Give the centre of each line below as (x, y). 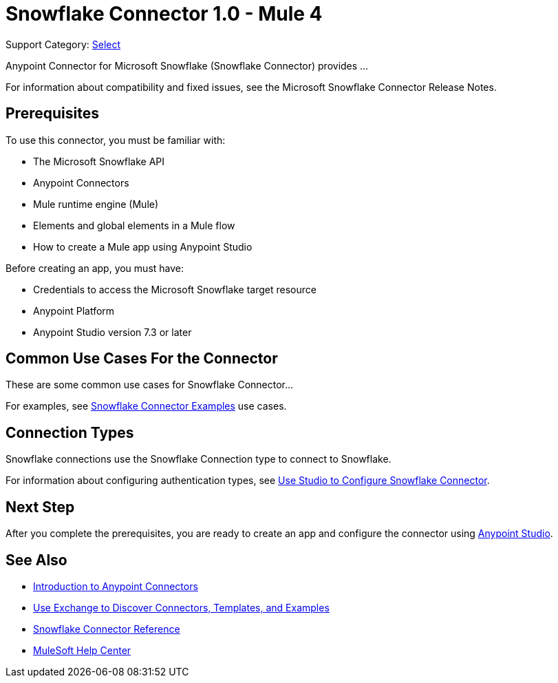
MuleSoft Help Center (82, 650)
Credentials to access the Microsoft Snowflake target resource (175, 289)
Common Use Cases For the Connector (142, 359)
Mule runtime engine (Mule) (96, 204)
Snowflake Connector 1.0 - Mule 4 (164, 14)
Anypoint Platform (74, 311)
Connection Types (70, 432)
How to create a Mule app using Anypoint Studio (143, 246)
